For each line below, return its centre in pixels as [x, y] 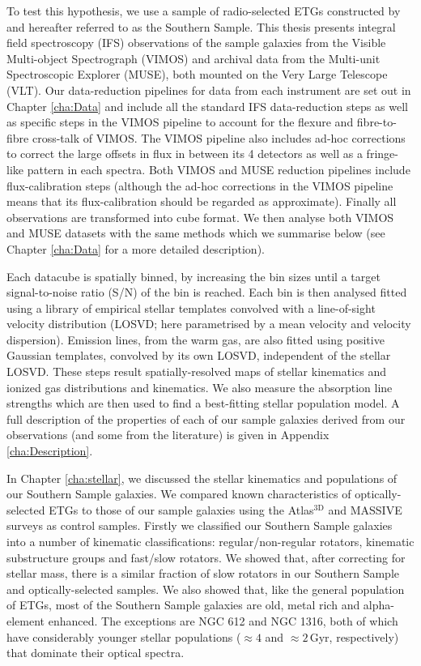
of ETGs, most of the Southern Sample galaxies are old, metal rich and [183, 605]
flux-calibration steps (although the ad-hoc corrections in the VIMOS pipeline [200, 185]
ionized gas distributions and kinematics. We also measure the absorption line [200, 387]
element [26, 620]
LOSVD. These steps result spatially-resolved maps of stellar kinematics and [196, 371]
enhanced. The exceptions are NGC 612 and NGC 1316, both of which [223, 620]
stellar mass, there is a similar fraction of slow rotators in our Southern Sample [203, 573]
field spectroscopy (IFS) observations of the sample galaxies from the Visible [196, 43]
